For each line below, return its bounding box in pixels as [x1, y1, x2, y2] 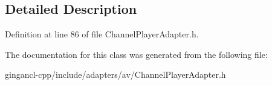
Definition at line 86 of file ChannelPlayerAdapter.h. [5, 28, 199, 40]
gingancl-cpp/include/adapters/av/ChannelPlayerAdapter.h [5, 68, 226, 81]
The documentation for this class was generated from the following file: [5, 48, 268, 60]
